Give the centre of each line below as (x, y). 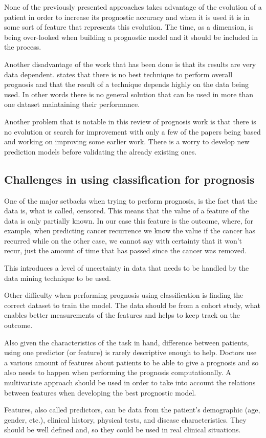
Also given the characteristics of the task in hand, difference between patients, (127, 342)
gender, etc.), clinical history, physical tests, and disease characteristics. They (125, 419)
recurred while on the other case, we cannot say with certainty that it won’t (123, 240)
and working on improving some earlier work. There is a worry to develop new (127, 141)
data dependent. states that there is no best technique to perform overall (118, 74)
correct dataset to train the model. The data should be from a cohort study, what (132, 305)
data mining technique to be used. (58, 278)
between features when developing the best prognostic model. (100, 392)
